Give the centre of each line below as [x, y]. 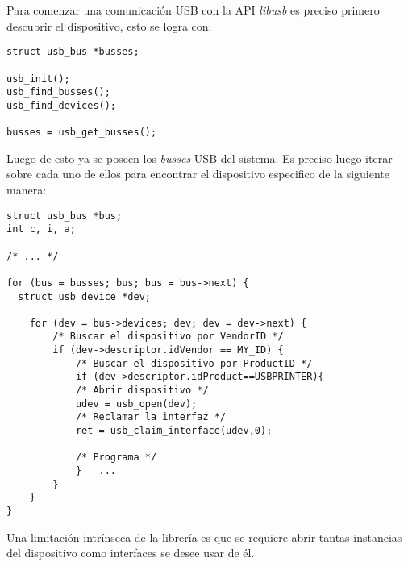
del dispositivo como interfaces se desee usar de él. [131, 553]
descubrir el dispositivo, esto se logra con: [109, 25]
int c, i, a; [41, 229]
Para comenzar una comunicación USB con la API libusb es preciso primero [193, 10]
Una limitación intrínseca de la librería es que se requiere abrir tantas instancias [204, 537]
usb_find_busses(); [58, 92]
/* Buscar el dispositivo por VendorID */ [168, 337]
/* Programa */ [116, 458]
